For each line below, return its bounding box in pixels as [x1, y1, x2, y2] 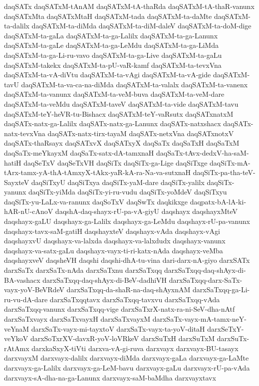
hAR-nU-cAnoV [4, 206, 53, 216]
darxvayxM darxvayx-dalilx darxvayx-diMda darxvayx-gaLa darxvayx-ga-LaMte [4, 353, 249, 363]
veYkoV [4, 333, 28, 344]
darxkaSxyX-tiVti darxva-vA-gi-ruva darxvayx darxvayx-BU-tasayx [31, 343, 239, 353]
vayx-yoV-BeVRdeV [4, 284, 64, 295]
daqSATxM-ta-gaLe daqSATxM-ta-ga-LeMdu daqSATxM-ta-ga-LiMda [4, 40, 219, 50]
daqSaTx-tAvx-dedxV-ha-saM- [156, 147, 249, 158]
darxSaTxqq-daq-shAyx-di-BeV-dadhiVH [42, 274, 167, 285]
